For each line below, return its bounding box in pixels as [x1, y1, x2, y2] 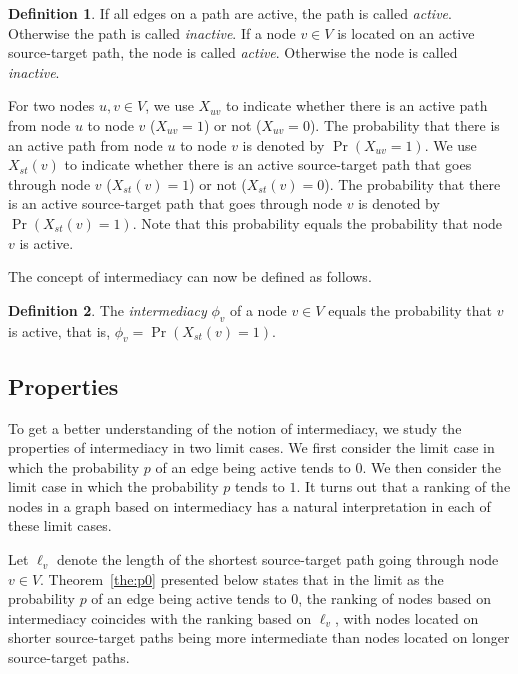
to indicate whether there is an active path [225, 95, 488, 116]
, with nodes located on [335, 607, 479, 628]
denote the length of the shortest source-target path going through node [56, 549, 499, 570]
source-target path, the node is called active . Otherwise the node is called [8, 42, 458, 63]
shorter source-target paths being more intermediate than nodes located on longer [8, 627, 510, 648]
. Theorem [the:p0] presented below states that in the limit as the [40, 568, 444, 589]
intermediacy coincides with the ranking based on [8, 607, 312, 628]
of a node [229, 299, 287, 320]
